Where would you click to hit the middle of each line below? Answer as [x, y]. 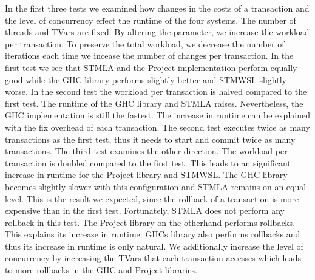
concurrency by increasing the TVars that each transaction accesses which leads [153, 258]
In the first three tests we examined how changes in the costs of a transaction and [157, 8]
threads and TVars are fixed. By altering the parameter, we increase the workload [157, 32]
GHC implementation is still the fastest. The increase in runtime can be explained [157, 115]
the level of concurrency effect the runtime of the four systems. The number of [151, 20]
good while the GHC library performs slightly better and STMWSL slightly [146, 79]
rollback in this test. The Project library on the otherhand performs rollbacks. [150, 222]
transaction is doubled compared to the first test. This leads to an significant [148, 162]
